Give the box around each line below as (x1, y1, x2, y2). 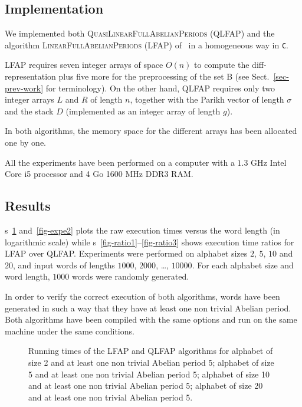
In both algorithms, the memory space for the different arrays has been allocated (5, 124, 297, 137)
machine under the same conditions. (5, 324, 134, 337)
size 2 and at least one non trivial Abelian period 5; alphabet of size (28, 356, 274, 368)
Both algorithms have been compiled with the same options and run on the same (5, 313, 297, 326)
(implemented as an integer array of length (65, 104, 221, 117)
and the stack (5, 104, 54, 117)
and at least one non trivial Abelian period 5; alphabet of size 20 (28, 379, 263, 392)
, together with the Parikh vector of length (130, 93, 284, 106)
